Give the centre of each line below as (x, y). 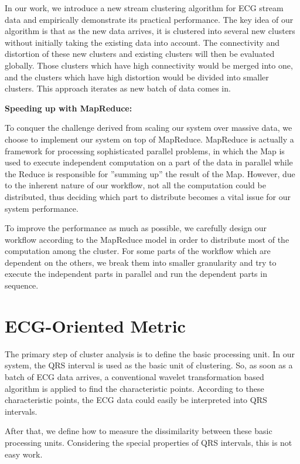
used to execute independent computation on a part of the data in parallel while (149, 162)
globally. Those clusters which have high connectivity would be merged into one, (149, 65)
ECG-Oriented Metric (95, 325)
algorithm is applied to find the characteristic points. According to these (134, 388)
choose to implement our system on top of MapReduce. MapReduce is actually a (149, 139)
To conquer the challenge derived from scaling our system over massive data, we (149, 128)
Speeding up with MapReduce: (69, 108)
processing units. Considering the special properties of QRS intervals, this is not (149, 442)
